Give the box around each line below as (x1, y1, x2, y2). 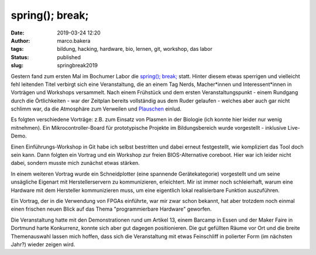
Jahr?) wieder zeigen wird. (11, 240, 75, 248)
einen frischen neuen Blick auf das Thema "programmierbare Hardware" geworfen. (11, 205, 212, 213)
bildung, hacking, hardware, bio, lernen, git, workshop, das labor (57, 46, 213, 53)
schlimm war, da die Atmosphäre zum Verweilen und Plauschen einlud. (11, 105, 181, 112)
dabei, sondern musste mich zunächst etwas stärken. (11, 160, 140, 167)
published (57, 53, 81, 61)
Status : (11, 53, 29, 61)
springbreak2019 (57, 62, 98, 69)
